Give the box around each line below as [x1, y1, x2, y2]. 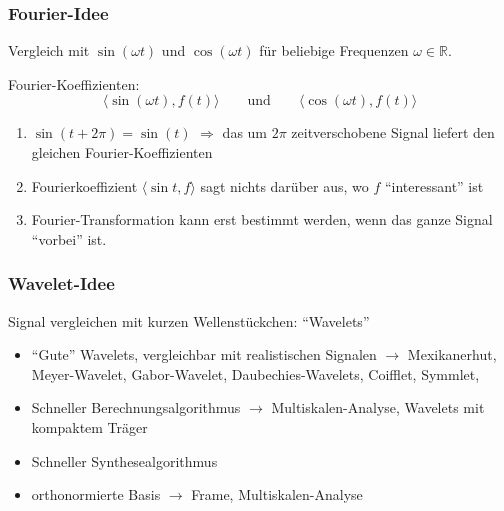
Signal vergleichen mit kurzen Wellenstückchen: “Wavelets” [8, 310, 370, 331]
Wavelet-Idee [8, 271, 115, 296]
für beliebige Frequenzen [259, 40, 409, 61]
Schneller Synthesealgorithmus [31, 450, 218, 471]
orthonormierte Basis [31, 484, 161, 505]
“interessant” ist [384, 175, 484, 196]
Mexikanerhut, [407, 344, 497, 365]
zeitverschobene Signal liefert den [291, 122, 495, 143]
